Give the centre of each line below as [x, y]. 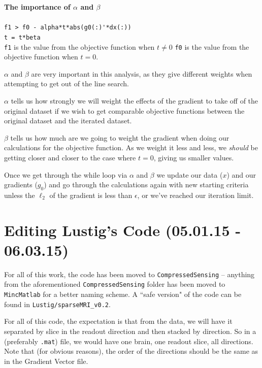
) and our [241, 174]
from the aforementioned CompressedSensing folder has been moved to [115, 284]
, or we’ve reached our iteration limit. [195, 195]
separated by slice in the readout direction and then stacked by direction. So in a [130, 331]
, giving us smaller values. [194, 157]
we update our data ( [190, 174]
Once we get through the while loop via [66, 174]
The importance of [37, 7]
